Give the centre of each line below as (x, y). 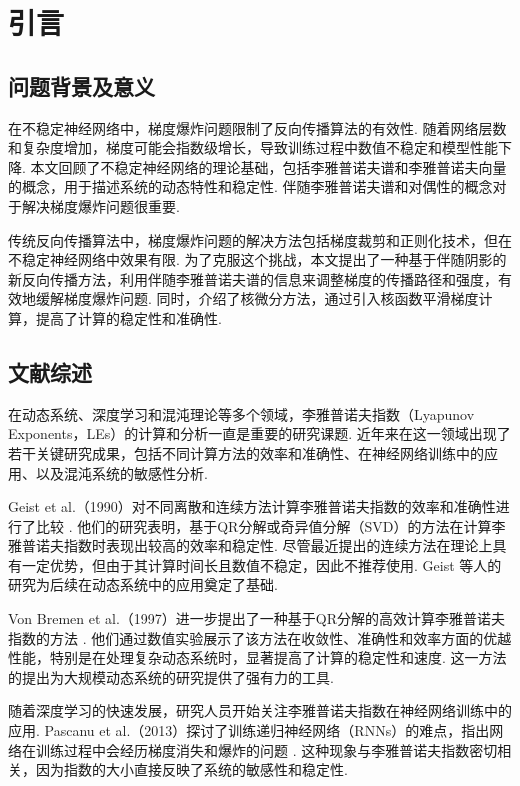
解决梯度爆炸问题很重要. (100, 205)
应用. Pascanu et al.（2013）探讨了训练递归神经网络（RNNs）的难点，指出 (249, 730)
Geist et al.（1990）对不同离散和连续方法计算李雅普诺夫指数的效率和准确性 (252, 506)
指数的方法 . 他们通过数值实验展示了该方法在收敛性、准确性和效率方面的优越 (260, 637)
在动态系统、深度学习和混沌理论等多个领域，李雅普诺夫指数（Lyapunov (241, 413)
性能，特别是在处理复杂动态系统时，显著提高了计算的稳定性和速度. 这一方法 (257, 657)
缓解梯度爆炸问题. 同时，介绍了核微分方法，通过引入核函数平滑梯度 (257, 298)
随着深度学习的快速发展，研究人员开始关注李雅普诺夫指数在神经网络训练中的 (260, 710)
